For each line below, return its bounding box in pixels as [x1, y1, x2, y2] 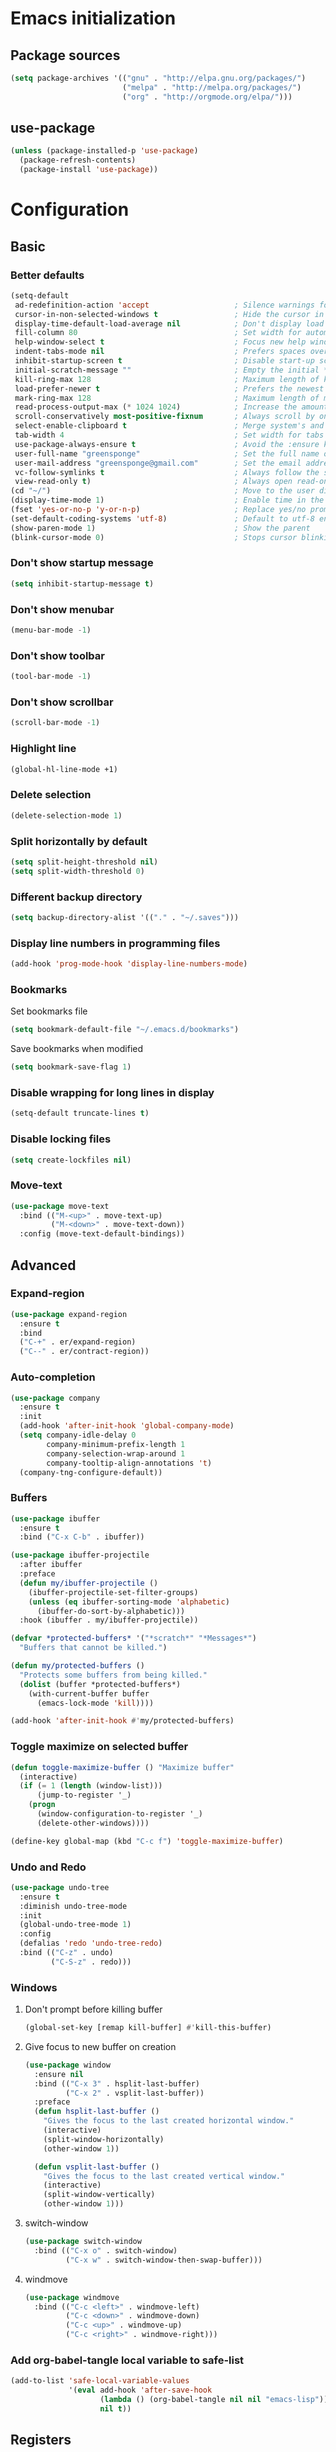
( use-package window [24, 2060, 111, 2070]
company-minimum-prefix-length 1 [46, 1439, 186, 1449]
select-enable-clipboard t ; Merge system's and [14, 421, 325, 431]
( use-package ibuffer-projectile [10, 1550, 150, 1561]
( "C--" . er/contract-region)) [19, 1347, 150, 1357]
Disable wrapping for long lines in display [10, 1085, 215, 1099]
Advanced [10, 1257, 77, 1274]
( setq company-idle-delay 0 [19, 1430, 137, 1441]
